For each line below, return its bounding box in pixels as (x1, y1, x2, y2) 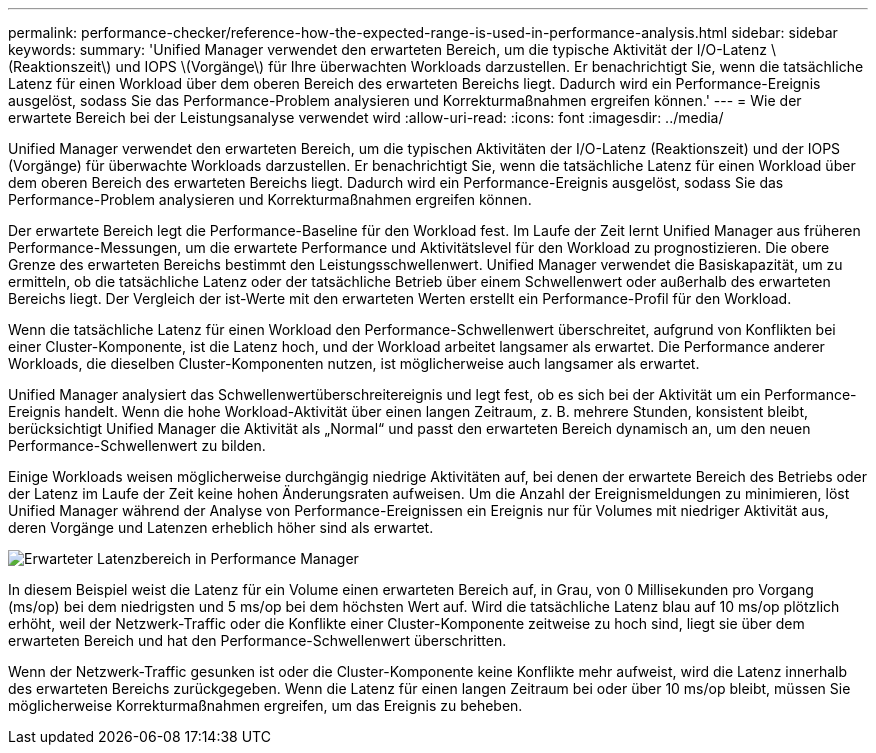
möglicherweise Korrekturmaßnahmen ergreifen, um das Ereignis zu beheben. (8, 697, 523, 714)
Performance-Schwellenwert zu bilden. (8, 437, 266, 454)
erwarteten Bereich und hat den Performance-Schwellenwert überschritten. (8, 632, 507, 649)
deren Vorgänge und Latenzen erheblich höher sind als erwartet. (8, 519, 434, 536)
